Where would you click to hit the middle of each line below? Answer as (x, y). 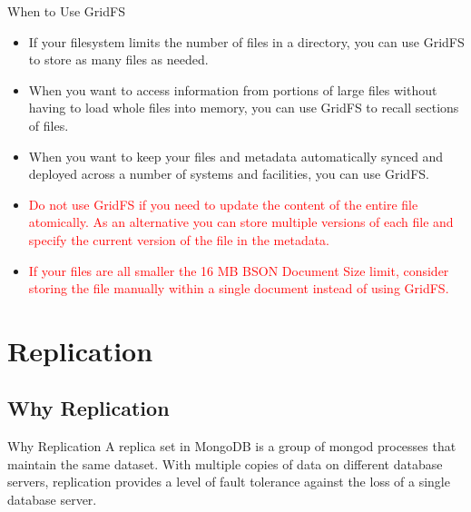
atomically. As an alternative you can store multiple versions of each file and (241, 222)
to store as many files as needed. (118, 59)
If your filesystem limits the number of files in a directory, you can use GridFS (246, 41)
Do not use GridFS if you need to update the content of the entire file (223, 204)
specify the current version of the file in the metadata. (179, 239)
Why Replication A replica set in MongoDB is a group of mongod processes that (232, 446)
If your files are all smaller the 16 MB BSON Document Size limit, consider (239, 270)
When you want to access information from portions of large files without (233, 89)
